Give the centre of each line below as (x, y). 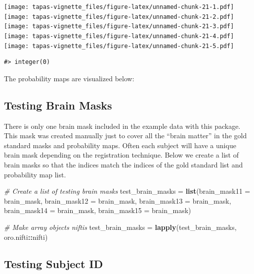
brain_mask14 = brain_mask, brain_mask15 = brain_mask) (98, 210)
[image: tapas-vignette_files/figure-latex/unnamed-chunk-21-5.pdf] (119, 46)
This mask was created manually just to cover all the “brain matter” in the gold (126, 136)
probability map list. (35, 174)
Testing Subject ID (54, 263)
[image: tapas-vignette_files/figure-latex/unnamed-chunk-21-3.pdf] (119, 27)
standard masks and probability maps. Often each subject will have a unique (120, 145)
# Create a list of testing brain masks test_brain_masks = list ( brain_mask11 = (127, 191)
